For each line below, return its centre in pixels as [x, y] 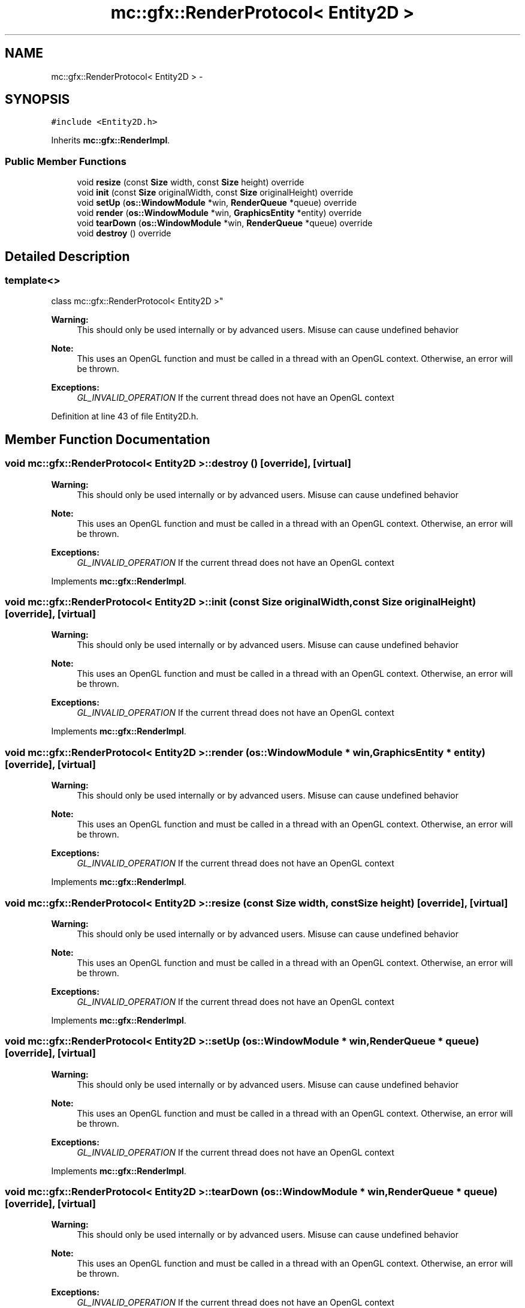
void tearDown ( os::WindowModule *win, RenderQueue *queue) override [225, 223]
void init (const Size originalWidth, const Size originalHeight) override [215, 193]
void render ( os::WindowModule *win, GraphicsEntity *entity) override [219, 213]
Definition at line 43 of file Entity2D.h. [125, 416]
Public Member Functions [66, 161]
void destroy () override [124, 233]
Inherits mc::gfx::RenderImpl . [111, 140]
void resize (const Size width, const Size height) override [191, 182]
